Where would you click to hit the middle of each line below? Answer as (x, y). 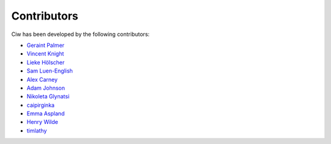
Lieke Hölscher (46, 62)
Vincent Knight (45, 54)
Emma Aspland (46, 113)
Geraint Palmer (45, 45)
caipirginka (41, 105)
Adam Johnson (46, 88)
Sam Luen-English (50, 71)
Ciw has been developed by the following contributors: (81, 34)
